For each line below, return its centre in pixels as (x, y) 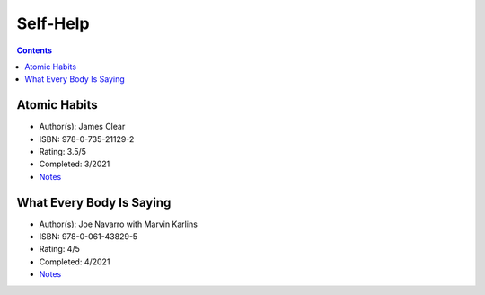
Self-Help (53, 23)
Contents (35, 50)
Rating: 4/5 (59, 249)
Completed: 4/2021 (75, 262)
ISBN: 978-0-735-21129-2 (87, 139)
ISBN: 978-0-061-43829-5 (88, 237)
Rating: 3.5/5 (63, 152)
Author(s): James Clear (82, 127)
